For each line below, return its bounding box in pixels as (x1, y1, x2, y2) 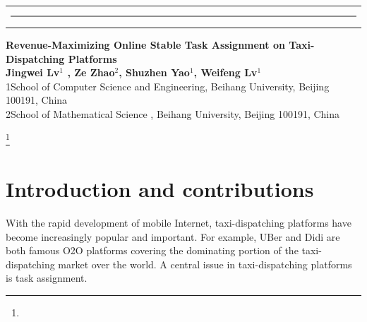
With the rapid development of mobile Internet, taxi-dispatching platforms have (6, 215, 351, 230)
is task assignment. (6, 270, 88, 285)
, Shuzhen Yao (119, 65, 190, 80)
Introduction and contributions (6, 174, 314, 203)
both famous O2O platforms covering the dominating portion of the (6, 243, 299, 258)
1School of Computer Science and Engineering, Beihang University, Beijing (6, 78, 330, 93)
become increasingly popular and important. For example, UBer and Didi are (6, 229, 340, 244)
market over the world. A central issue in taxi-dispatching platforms (58, 256, 352, 271)
